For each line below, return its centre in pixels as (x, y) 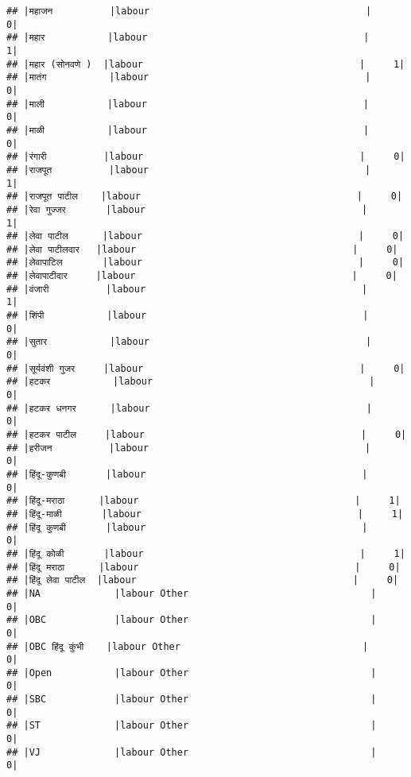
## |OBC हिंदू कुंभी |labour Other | (188, 646)
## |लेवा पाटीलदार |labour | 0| (202, 249)
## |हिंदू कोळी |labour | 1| (206, 553)
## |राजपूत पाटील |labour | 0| (205, 197)
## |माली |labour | (188, 104)
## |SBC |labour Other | (192, 700)
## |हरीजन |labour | (189, 448)
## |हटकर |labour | (191, 382)
